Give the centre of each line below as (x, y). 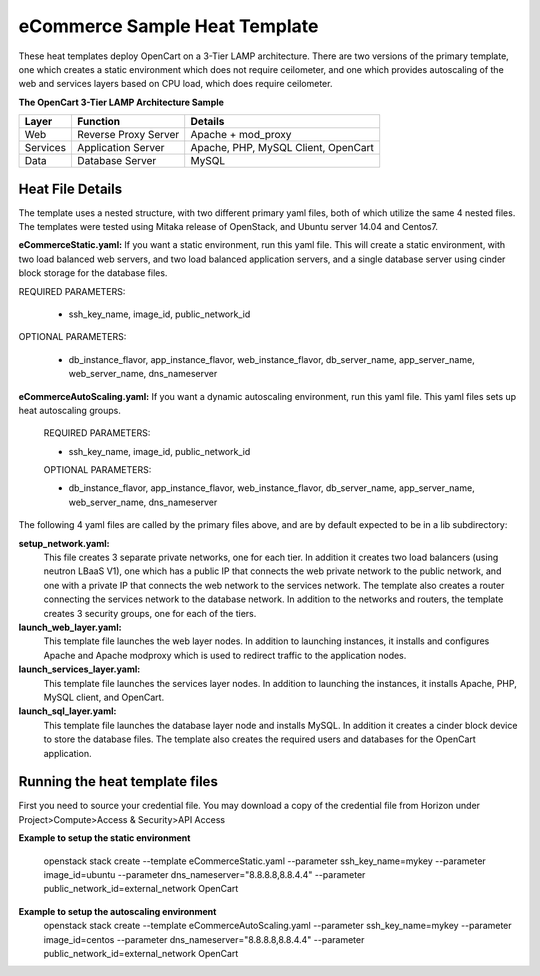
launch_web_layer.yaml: (70, 627)
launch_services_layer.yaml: (79, 669)
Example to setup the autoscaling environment (117, 911)
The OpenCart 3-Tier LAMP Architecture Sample (121, 102)
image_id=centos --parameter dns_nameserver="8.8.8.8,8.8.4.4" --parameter (204, 939)
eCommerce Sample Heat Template (168, 26)
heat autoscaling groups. (70, 410)
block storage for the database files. (93, 273)
